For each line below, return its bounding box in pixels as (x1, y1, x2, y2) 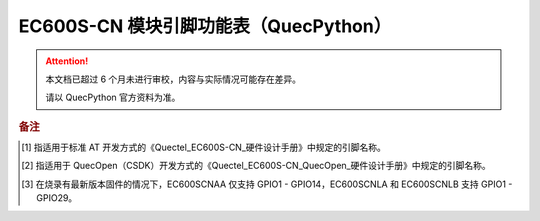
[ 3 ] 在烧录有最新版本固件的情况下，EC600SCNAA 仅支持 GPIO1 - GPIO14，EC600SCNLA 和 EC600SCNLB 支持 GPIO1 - (21, 178, 513, 190)
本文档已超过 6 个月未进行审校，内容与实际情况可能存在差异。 (45, 73, 302, 85)
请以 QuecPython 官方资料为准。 (45, 91, 181, 104)
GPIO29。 (36, 192, 78, 204)
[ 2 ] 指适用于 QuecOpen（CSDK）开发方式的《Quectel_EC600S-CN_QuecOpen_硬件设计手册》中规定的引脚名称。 (21, 160, 491, 172)
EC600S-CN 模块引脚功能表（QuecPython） (18, 15, 392, 37)
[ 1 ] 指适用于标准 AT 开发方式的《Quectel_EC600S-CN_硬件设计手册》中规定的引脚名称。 (21, 141, 387, 153)
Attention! (45, 55, 89, 67)
